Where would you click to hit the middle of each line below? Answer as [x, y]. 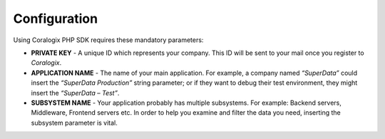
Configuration [56, 19]
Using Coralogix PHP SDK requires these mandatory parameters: [108, 40]
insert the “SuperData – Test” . [75, 93]
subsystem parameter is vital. [74, 123]
